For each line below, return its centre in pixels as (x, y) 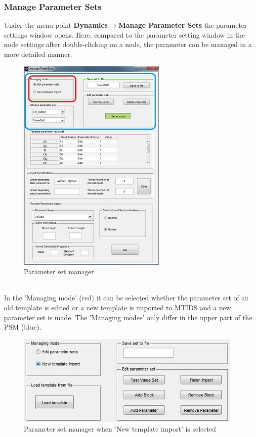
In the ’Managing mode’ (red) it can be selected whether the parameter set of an (127, 298)
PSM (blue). (23, 327)
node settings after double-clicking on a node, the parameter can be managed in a (128, 44)
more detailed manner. (38, 54)
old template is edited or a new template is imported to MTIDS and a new (118, 307)
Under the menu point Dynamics (56, 25)
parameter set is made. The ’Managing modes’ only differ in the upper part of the (128, 317)
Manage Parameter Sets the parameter (183, 25)
